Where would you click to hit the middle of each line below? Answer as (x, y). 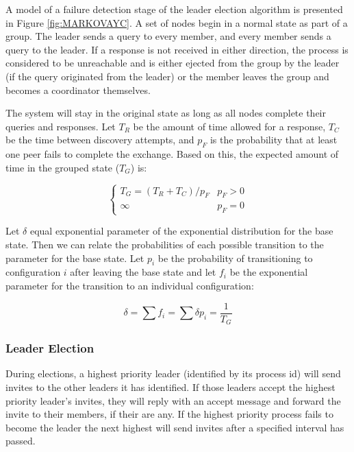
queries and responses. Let (61, 126)
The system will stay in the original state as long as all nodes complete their (166, 113)
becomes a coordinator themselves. (78, 90)
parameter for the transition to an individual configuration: (130, 286)
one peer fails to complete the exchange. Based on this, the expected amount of (172, 154)
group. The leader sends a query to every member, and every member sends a (168, 36)
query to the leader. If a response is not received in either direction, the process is (177, 49)
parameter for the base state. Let (75, 258)
